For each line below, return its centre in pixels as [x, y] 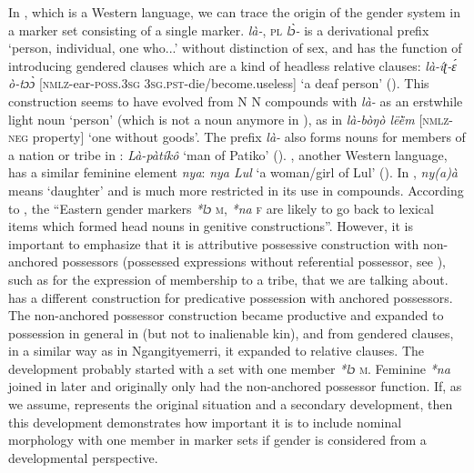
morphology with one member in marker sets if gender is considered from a [217, 440]
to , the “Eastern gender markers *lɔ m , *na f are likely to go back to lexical [221, 208]
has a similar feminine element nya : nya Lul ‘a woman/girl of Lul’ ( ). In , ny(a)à [233, 172]
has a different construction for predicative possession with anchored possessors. [231, 297]
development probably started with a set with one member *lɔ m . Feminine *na [229, 368]
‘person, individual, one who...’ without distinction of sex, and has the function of [235, 48]
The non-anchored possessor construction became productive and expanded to [226, 315]
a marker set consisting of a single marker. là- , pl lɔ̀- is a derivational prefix [219, 30]
